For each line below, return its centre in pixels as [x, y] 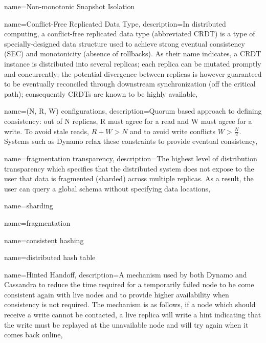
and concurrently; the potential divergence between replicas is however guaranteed [133, 73]
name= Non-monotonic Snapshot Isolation [70, 6]
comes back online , [34, 335]
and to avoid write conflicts [173, 131]
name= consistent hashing [44, 240]
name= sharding [29, 206]
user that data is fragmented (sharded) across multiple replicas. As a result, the [129, 178]
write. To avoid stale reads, [47, 131]
